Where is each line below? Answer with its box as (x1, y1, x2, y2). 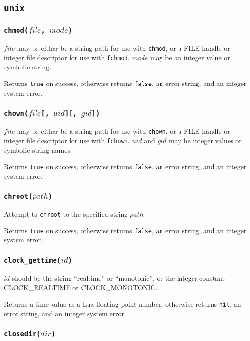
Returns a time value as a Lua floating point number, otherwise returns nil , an (4, 298, 241, 308)
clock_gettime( (4, 256, 61, 264)
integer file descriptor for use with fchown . (4, 135, 130, 145)
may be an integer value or (150, 52, 230, 62)
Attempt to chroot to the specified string (4, 209, 128, 219)
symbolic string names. (4, 145, 72, 155)
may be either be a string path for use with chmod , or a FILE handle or (17, 43, 230, 53)
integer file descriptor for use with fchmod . (4, 52, 130, 62)
